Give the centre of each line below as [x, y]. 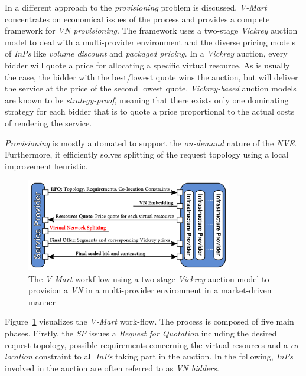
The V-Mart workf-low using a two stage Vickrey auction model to [149, 278]
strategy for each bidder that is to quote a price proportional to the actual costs [150, 111]
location [19, 356]
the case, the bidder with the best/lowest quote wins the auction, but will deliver [152, 76]
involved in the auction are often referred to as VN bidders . [112, 367]
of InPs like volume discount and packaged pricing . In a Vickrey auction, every [146, 53]
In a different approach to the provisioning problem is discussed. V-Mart [136, 7]
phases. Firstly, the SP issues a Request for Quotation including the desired [141, 333]
